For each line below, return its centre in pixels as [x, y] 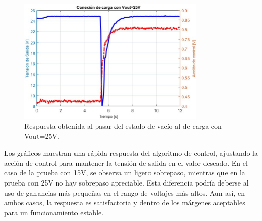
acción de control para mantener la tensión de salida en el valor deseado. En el [126, 162]
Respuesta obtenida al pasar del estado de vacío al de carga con [123, 126]
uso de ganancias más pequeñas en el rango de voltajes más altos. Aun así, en [125, 192]
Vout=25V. [42, 136]
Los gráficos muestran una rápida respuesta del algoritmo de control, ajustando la [131, 153]
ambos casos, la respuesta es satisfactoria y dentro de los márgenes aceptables [125, 202]
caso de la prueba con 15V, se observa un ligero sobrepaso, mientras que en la [125, 173]
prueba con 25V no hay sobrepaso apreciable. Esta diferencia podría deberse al [126, 183]
